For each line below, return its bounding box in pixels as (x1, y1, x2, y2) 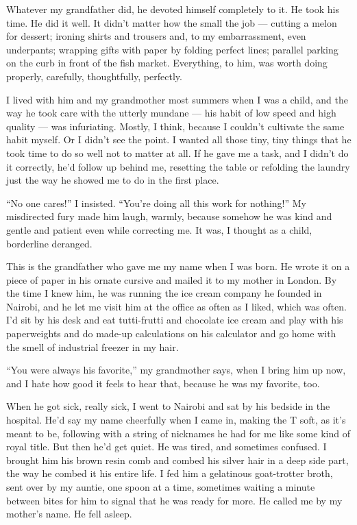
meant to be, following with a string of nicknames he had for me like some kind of (6, 426, 350, 440)
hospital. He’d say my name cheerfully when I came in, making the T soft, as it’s (6, 413, 346, 427)
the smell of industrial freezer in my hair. (6, 339, 179, 354)
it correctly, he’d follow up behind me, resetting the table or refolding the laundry (6, 159, 350, 173)
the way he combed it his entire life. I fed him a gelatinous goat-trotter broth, (6, 466, 333, 480)
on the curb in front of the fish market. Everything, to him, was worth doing (6, 56, 328, 70)
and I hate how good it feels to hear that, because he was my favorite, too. (6, 376, 320, 390)
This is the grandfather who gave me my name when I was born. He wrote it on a (6, 259, 350, 273)
